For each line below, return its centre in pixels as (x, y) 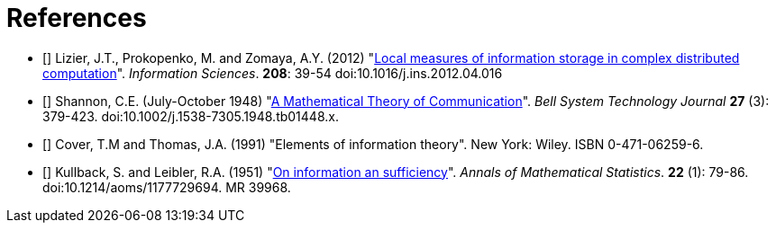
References (77, 18)
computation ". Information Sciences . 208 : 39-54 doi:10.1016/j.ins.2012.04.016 (273, 73)
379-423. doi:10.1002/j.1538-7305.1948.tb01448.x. (191, 116)
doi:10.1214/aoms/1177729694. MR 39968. (167, 187)
